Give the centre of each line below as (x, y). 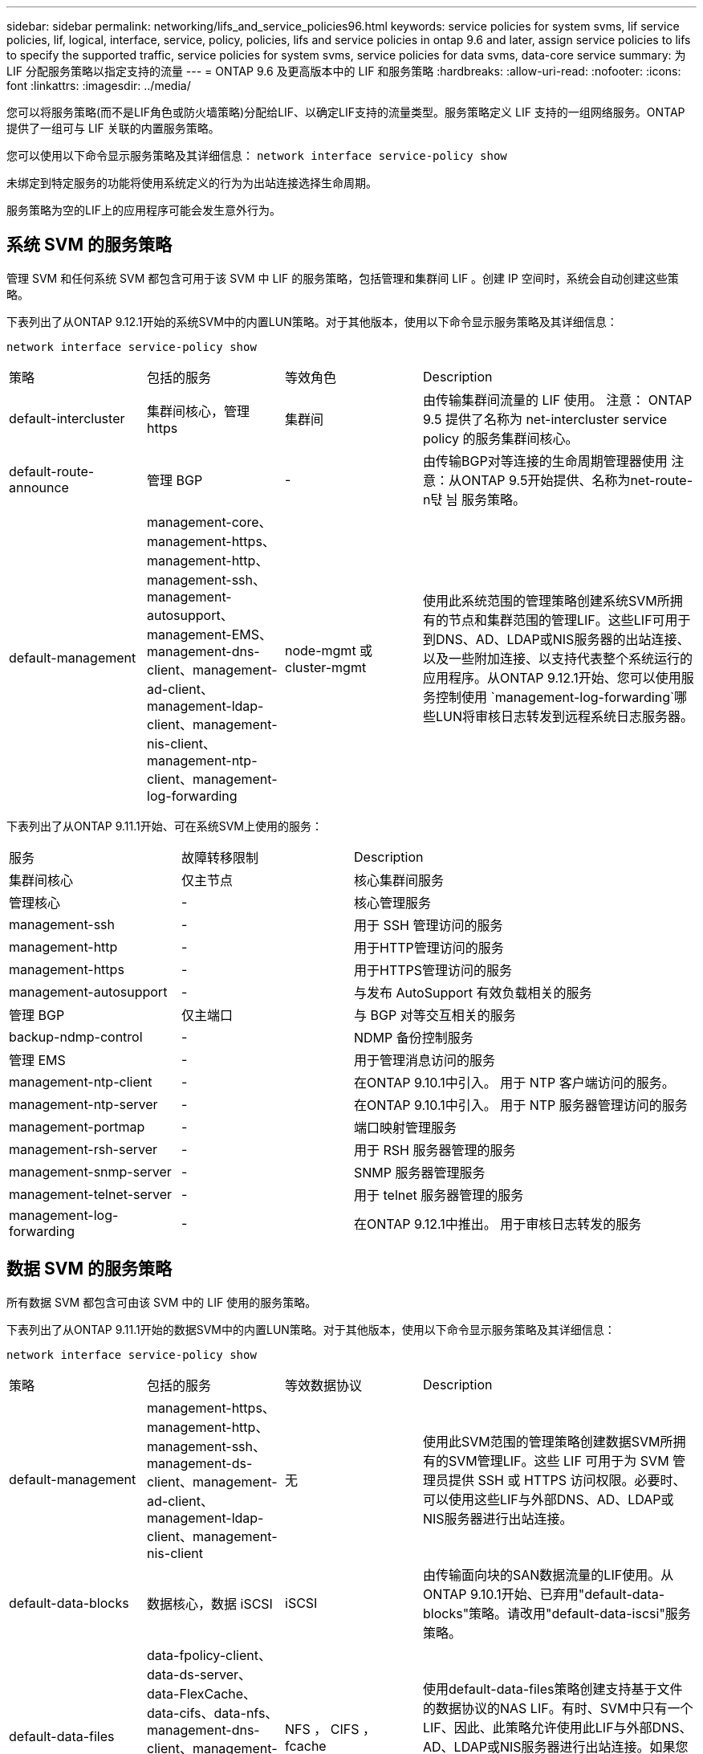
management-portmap (77, 1126)
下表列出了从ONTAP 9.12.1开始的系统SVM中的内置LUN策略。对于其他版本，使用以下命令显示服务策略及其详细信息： (312, 321)
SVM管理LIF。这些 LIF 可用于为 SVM (559, 1460)
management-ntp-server (83, 1104)
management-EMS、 (209, 634)
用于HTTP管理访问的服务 (429, 947)
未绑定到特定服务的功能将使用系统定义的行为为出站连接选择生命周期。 (192, 183)
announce (39, 487)
